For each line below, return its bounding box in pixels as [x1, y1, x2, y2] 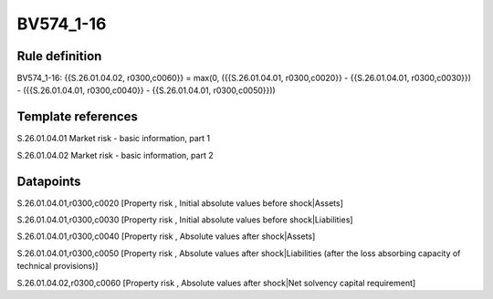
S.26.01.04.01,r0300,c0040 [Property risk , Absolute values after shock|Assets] [16, 231, 316, 242]
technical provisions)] [16, 261, 99, 272]
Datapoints [16, 173, 81, 189]
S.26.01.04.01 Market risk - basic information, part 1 [16, 133, 211, 144]
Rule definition [16, 48, 102, 64]
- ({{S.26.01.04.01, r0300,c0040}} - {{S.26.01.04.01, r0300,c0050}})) [16, 85, 276, 96]
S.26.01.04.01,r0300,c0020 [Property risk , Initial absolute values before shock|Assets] [16, 197, 344, 209]
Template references [16, 109, 139, 125]
